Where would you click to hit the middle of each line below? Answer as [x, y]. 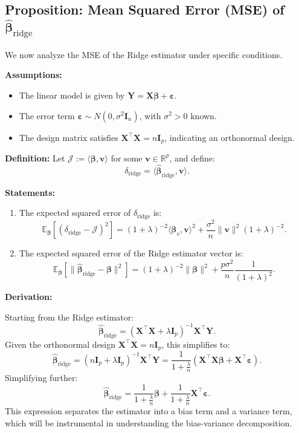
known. [204, 115]
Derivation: [29, 297]
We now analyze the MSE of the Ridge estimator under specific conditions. [144, 54]
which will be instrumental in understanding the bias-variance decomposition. [149, 422]
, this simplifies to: [196, 344]
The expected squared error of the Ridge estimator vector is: [131, 253]
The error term [47, 115]
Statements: [30, 192]
